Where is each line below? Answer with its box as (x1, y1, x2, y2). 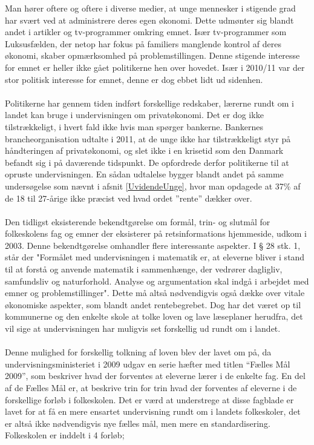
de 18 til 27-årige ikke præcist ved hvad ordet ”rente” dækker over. (5, 191, 252, 204)
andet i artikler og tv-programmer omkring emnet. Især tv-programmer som (5, 25, 287, 38)
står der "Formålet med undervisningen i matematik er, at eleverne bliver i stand (5, 251, 305, 263)
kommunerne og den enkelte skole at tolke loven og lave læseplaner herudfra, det (5, 310, 303, 323)
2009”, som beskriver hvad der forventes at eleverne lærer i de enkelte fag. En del (5, 369, 306, 382)
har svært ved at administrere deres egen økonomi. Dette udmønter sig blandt (5, 13, 294, 26)
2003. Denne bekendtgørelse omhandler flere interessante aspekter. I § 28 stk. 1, (5, 239, 301, 251)
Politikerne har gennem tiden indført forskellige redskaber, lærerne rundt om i (5, 96, 294, 109)
